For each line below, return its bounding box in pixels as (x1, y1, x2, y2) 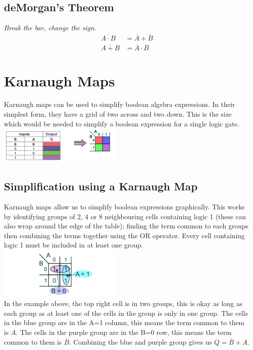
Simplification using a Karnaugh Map (4, 179, 198, 194)
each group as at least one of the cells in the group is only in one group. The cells (4, 308, 248, 318)
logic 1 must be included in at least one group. (4, 240, 143, 250)
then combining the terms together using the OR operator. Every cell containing (4, 230, 245, 240)
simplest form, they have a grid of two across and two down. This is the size (4, 109, 232, 119)
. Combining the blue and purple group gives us (69, 336, 212, 347)
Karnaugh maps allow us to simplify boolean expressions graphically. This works (4, 201, 245, 211)
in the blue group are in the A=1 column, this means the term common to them (4, 317, 245, 328)
